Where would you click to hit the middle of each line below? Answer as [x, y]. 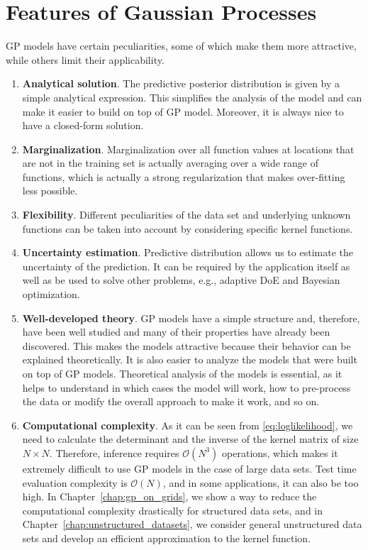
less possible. [50, 191]
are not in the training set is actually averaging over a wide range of [171, 163]
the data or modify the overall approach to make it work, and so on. [171, 401]
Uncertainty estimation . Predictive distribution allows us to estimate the [188, 252]
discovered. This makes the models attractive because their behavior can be [186, 345]
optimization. [51, 294]
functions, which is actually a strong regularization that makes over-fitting [184, 176]
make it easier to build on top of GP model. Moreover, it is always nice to [183, 111]
